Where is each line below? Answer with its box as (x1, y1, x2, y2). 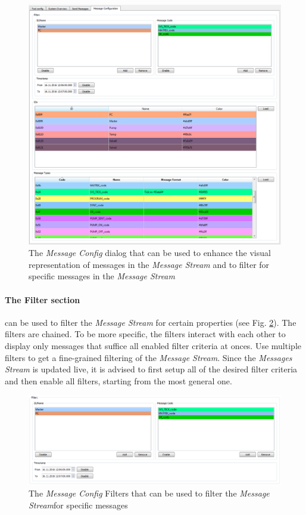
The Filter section (5, 293, 80, 306)
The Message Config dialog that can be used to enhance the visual (29, 246, 271, 259)
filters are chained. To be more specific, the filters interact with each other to (5, 328, 286, 340)
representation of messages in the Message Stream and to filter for (29, 258, 270, 270)
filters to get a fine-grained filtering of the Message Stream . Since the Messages (5, 351, 292, 363)
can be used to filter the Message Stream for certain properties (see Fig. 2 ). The (5, 316, 296, 328)
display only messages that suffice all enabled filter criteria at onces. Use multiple (5, 340, 301, 351)
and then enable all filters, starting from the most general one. (5, 374, 232, 387)
